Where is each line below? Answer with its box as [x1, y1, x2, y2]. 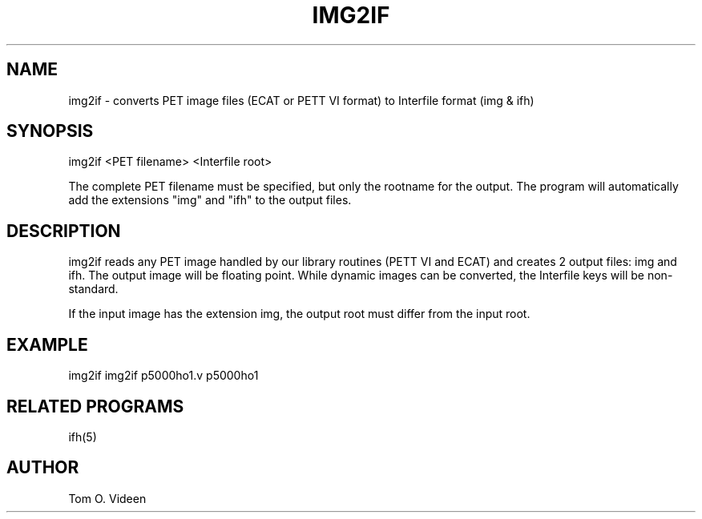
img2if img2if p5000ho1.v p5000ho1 [68, 368, 259, 383]
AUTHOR [6, 457, 79, 478]
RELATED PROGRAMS [6, 396, 184, 416]
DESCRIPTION [6, 220, 121, 241]
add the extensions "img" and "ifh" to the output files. [68, 193, 352, 207]
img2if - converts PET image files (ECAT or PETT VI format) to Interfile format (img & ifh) [68, 93, 535, 107]
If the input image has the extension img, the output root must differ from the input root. [68, 307, 531, 321]
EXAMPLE [6, 334, 88, 355]
